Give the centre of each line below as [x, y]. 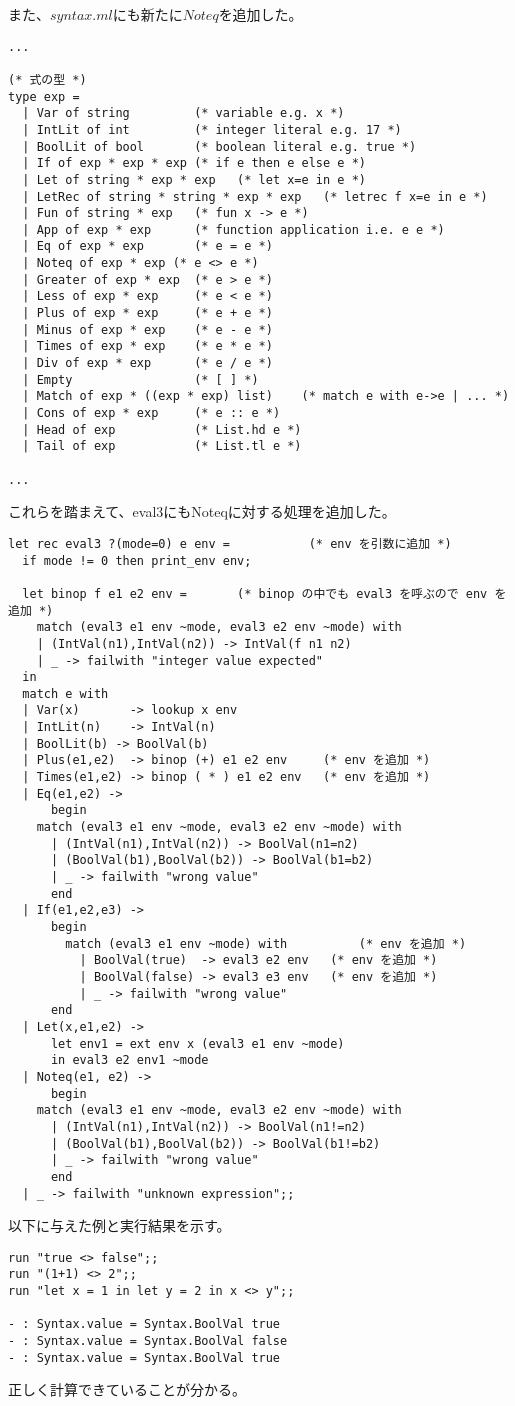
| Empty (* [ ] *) [140, 379]
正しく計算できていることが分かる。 [127, 1389]
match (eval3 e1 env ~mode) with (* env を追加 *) [266, 943]
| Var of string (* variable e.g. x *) [183, 113]
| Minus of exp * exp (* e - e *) [147, 329]
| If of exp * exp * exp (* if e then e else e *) [194, 163]
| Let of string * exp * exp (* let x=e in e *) [194, 179]
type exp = [44, 96]
